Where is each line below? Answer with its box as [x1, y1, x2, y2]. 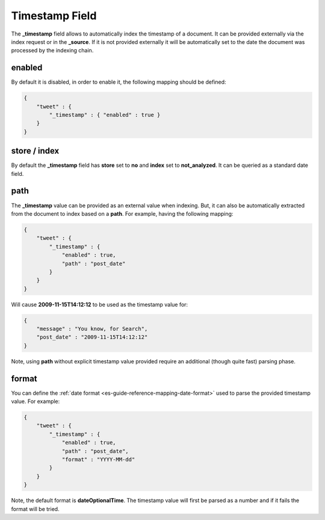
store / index [11, 146, 60, 156]
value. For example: [11, 398, 60, 405]
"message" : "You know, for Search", [36, 325, 148, 333]
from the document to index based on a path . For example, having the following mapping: [11, 210, 234, 217]
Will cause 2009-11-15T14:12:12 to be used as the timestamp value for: [11, 301, 188, 308]
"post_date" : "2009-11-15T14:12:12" [36, 334, 148, 340]
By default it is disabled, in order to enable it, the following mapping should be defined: [11, 78, 226, 86]
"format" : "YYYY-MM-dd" [61, 456, 135, 463]
